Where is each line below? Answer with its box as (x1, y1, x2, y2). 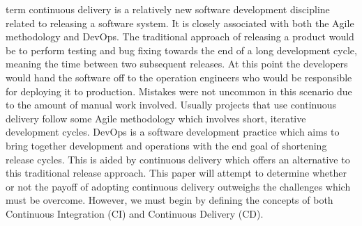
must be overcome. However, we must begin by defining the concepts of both (6, 193, 333, 207)
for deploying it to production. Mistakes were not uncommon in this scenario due (6, 83, 352, 98)
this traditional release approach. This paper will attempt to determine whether (6, 166, 347, 180)
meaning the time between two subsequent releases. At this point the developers (6, 56, 348, 71)
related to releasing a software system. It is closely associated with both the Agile (6, 15, 354, 30)
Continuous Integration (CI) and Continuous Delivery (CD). (6, 206, 264, 220)
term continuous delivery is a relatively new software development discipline (6, 2, 330, 16)
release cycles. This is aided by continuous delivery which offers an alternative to (6, 152, 350, 166)
